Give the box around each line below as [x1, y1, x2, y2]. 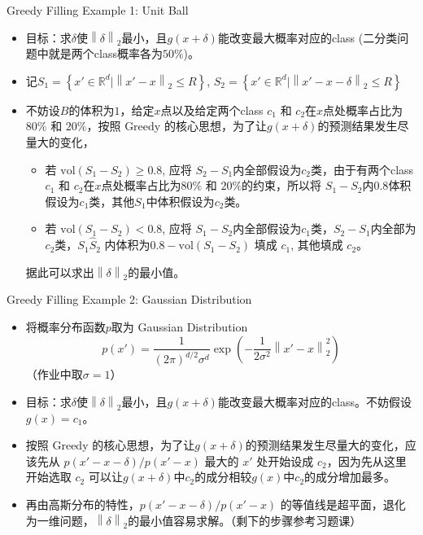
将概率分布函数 [25, 318, 106, 335]
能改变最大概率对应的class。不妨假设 [217, 393, 412, 410]
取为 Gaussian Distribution [111, 318, 248, 335]
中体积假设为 [146, 192, 215, 209]
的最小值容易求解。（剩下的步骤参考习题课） [128, 511, 362, 528]
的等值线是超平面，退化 [280, 496, 406, 513]
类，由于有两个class [310, 160, 414, 178]
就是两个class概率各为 [48, 45, 163, 62]
